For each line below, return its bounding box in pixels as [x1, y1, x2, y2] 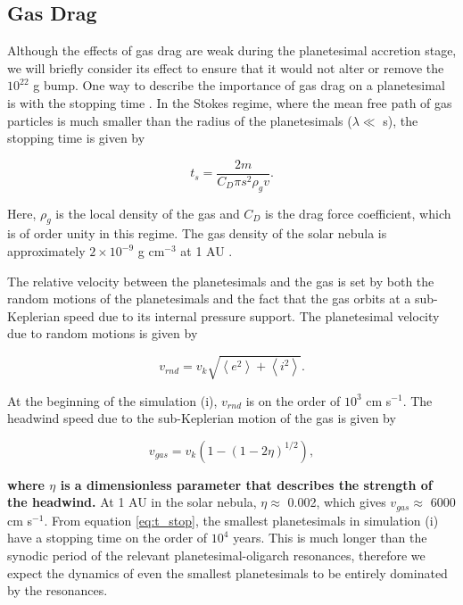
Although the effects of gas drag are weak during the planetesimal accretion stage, [7, 41, 457, 60]
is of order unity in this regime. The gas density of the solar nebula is [7, 224, 387, 243]
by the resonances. [7, 581, 108, 600]
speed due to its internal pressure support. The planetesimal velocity [63, 306, 440, 325]
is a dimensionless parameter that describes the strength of [60, 475, 433, 493]
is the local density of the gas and [55, 203, 240, 222]
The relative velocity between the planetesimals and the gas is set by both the [7, 271, 434, 290]
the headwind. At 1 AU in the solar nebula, [7, 493, 257, 511]
